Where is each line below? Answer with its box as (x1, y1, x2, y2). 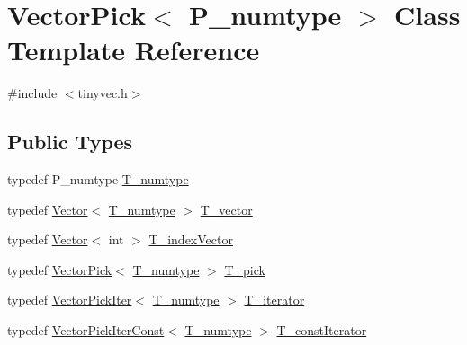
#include (7, 84, 58, 102)
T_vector (200, 199, 253, 218)
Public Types (7, 128, 133, 155)
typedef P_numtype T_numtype (7, 170, 189, 189)
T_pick (224, 260, 265, 279)
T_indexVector (148, 230, 233, 249)
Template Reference (7, 31, 260, 68)
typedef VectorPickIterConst (7, 321, 165, 340)
